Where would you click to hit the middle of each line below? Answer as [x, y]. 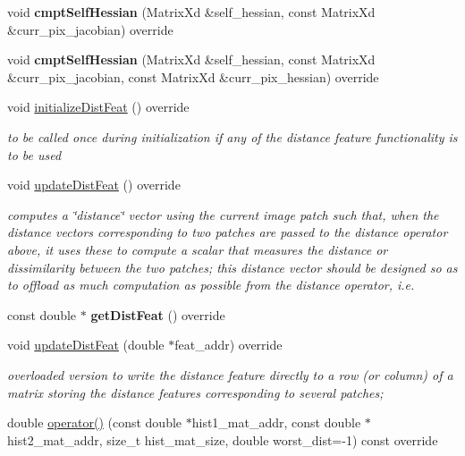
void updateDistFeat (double [86, 345]
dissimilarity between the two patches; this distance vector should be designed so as [232, 267]
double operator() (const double [95, 422]
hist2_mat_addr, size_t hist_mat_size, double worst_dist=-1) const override [223, 439]
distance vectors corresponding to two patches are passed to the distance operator [228, 232]
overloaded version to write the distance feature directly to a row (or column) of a [230, 374]
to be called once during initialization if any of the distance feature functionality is [232, 136]
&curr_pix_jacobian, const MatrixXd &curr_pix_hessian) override [193, 76]
